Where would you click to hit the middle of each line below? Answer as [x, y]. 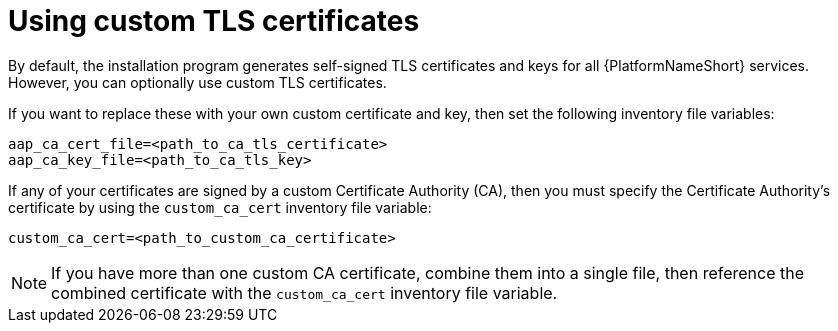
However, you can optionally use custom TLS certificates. [197, 82]
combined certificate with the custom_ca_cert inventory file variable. [304, 292]
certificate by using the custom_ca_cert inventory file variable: [220, 207]
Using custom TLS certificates [214, 21]
